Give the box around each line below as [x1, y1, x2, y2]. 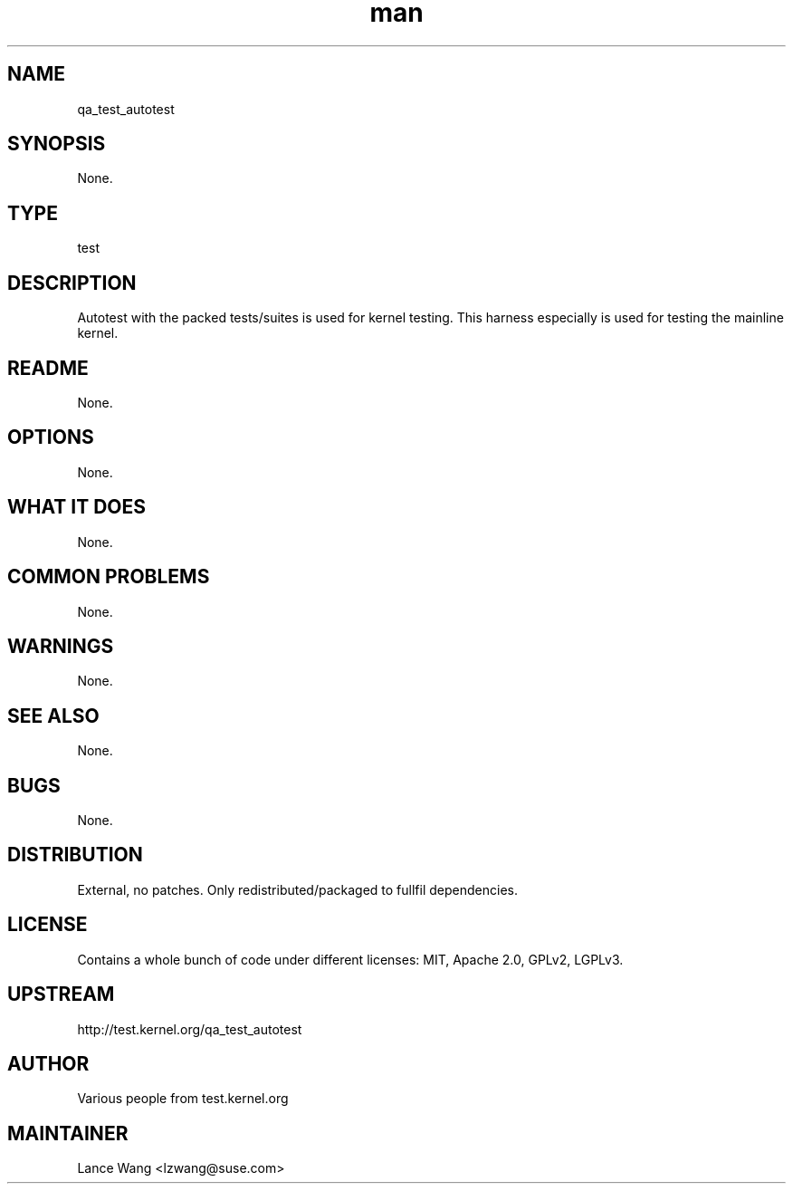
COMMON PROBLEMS [7, 565, 210, 589]
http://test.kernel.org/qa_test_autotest [77, 1021, 302, 1037]
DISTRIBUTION [7, 843, 143, 867]
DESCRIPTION [7, 271, 137, 294]
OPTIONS [7, 426, 94, 449]
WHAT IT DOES [7, 495, 147, 519]
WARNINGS [7, 634, 114, 658]
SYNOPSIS [7, 132, 106, 156]
